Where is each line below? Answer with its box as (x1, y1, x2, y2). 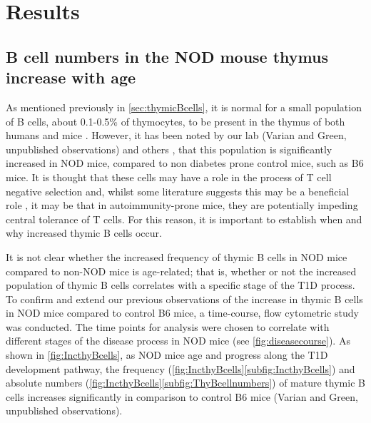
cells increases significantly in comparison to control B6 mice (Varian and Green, (6, 389, 358, 404)
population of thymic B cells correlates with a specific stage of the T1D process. (6, 277, 355, 292)
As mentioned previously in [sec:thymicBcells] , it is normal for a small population (6, 99, 362, 114)
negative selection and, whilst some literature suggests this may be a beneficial (6, 183, 350, 198)
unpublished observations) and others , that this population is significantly (6, 141, 332, 156)
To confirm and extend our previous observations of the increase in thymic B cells (6, 291, 363, 306)
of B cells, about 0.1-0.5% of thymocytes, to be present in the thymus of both (6, 113, 345, 128)
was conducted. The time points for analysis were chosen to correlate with (6, 319, 330, 334)
